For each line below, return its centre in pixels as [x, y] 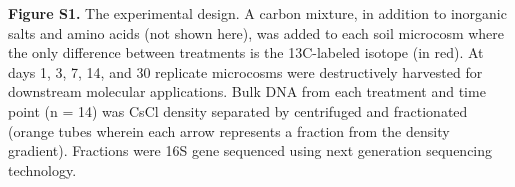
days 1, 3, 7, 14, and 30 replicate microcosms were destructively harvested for [245, 71]
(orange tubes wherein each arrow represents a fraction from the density [229, 130]
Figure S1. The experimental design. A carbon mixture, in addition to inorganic [257, 13]
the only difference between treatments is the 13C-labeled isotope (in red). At [246, 52]
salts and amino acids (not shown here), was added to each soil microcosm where [256, 32]
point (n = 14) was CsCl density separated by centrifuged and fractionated [238, 110]
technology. [42, 169]
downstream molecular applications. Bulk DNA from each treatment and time [247, 91]
